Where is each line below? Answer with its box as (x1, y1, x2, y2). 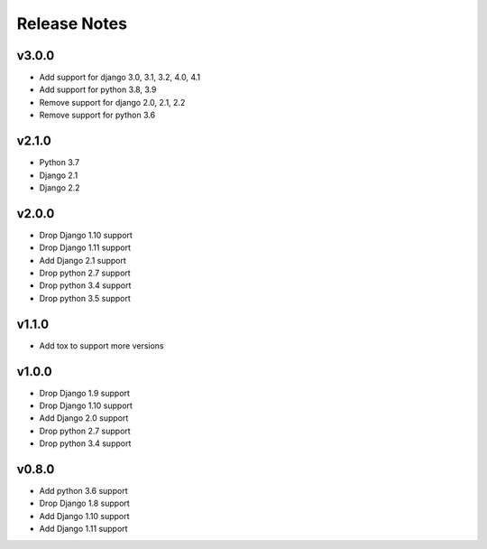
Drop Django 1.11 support (39, 242, 131, 253)
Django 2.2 (39, 181, 80, 193)
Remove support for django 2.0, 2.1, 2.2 (39, 97, 186, 107)
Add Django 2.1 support (39, 255, 126, 265)
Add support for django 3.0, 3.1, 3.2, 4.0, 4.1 (39, 72, 201, 83)
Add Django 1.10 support (39, 510, 130, 521)
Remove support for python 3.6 (39, 109, 156, 121)
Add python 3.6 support (39, 486, 128, 497)
